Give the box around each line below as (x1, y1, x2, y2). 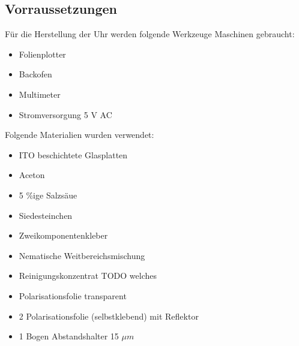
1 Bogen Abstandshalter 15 (19, 330, 119, 342)
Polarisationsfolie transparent (19, 289, 127, 302)
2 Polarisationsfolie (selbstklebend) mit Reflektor (19, 309, 199, 322)
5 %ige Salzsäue (19, 188, 77, 201)
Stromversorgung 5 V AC (19, 108, 112, 121)
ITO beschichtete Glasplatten (19, 148, 128, 161)
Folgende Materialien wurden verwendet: (5, 128, 154, 141)
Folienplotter (19, 47, 66, 60)
